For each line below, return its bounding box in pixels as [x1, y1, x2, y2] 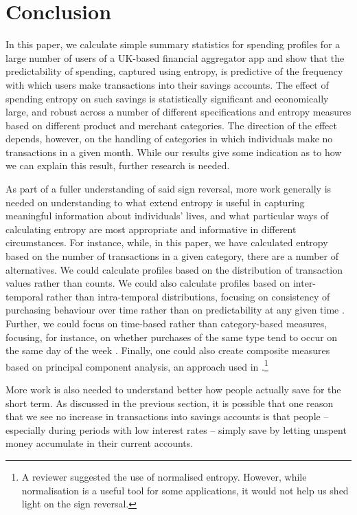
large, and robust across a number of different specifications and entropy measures [5, 105, 352, 119]
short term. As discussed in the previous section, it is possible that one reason [5, 395, 334, 410]
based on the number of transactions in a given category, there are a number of [5, 249, 339, 263]
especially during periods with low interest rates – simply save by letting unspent [5, 422, 347, 437]
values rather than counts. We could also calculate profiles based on [5, 276, 290, 290]
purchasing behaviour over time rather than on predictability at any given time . [5, 303, 345, 317]
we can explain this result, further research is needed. [5, 158, 230, 173]
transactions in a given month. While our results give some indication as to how [5, 144, 342, 159]
